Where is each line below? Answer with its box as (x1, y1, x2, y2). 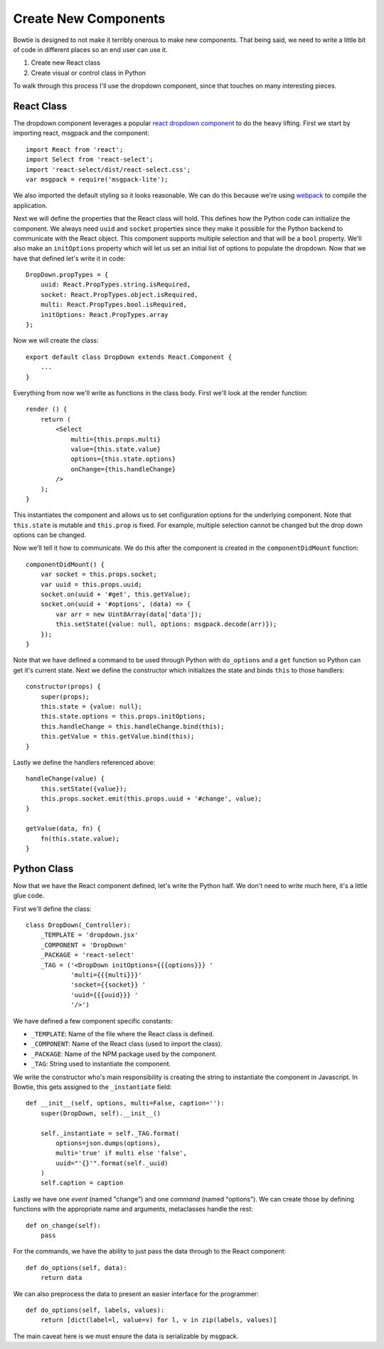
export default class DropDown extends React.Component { (26, 353, 233, 361)
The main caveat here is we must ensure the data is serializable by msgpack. (13, 1332, 239, 1340)
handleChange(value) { (26, 775, 105, 783)
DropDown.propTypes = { (26, 271, 109, 279)
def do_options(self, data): (26, 1264, 127, 1271)
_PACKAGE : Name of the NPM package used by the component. (31, 1049, 217, 1058)
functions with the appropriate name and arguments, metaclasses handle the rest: (13, 1204, 253, 1214)
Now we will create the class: (13, 336, 99, 345)
